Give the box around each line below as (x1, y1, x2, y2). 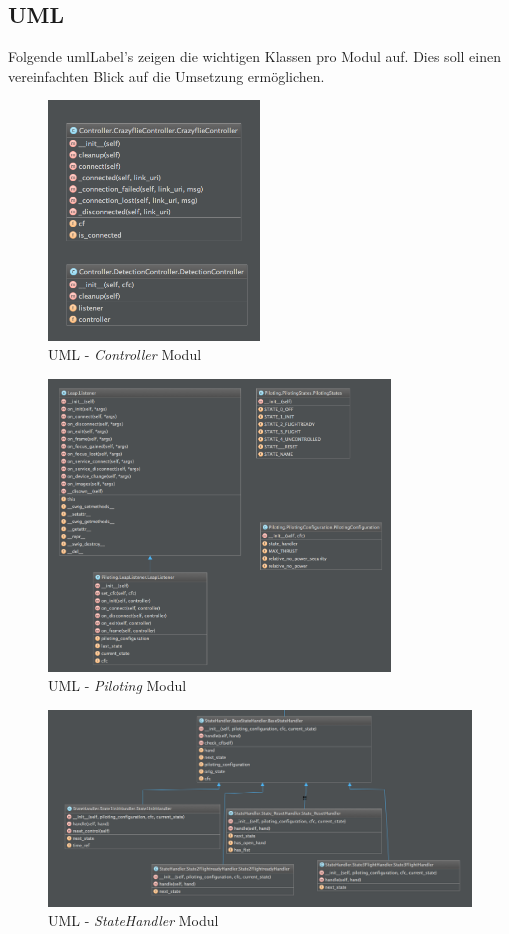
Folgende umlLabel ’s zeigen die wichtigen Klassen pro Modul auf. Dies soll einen (8, 46, 501, 67)
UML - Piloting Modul (48, 675, 187, 696)
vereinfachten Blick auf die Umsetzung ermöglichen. (8, 65, 325, 86)
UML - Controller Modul (48, 344, 202, 365)
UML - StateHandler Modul (48, 910, 219, 931)
